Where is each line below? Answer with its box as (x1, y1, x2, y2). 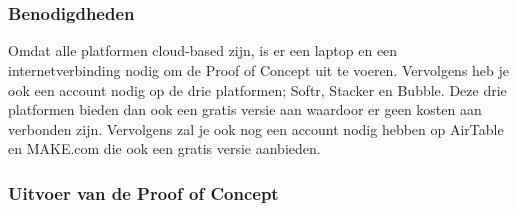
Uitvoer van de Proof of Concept (8, 180, 279, 205)
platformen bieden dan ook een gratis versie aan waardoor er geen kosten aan (8, 99, 482, 120)
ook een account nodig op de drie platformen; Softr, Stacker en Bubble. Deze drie (8, 79, 507, 100)
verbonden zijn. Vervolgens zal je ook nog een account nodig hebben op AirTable (8, 118, 504, 139)
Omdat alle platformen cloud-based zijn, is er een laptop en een (8, 40, 398, 61)
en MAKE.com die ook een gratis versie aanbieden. (8, 138, 321, 159)
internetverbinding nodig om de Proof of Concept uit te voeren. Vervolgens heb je (8, 60, 510, 81)
